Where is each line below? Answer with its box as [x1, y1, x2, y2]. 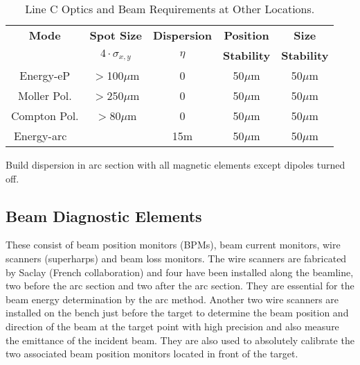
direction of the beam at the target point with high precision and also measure [6, 319, 339, 333]
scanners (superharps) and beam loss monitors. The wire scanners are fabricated [6, 251, 347, 265]
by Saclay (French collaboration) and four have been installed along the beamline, [6, 264, 354, 279]
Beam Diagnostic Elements [6, 205, 202, 226]
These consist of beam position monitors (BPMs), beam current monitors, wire [6, 237, 341, 252]
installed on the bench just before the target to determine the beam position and [6, 305, 349, 320]
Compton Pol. [11, 108, 79, 124]
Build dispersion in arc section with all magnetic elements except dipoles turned [6, 158, 345, 171]
